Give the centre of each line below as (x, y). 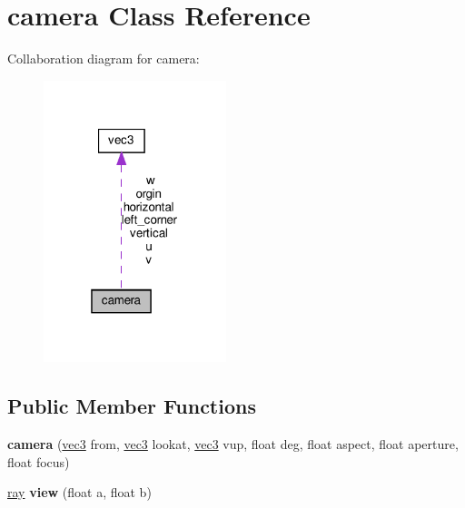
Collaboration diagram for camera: (104, 59)
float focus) (39, 461)
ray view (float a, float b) (79, 492)
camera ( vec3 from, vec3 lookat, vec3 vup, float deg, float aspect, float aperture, (233, 444)
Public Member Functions (132, 406)
